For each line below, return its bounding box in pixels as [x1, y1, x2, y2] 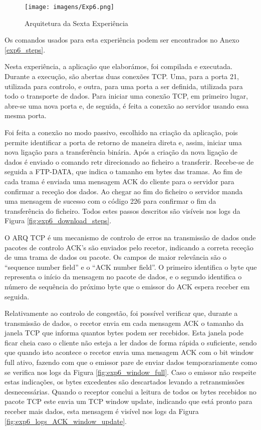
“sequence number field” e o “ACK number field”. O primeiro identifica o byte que [5, 261, 257, 272]
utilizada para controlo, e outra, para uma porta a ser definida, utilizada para [5, 81, 243, 91]
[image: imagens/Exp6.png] [25, 4, 114, 11]
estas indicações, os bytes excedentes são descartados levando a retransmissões [5, 376, 244, 387]
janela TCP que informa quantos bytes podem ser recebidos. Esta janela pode [5, 327, 243, 338]
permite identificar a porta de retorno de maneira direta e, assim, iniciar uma [5, 137, 242, 147]
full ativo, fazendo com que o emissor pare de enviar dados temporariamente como [5, 357, 257, 367]
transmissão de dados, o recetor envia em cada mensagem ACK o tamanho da [5, 317, 244, 328]
